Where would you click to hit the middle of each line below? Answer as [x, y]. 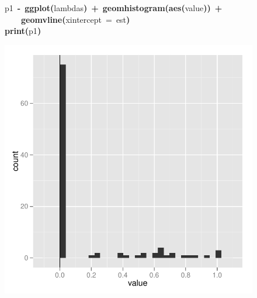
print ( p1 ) [23, 31]
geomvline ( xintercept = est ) [76, 19]
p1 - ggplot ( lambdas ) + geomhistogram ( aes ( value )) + [114, 8]
